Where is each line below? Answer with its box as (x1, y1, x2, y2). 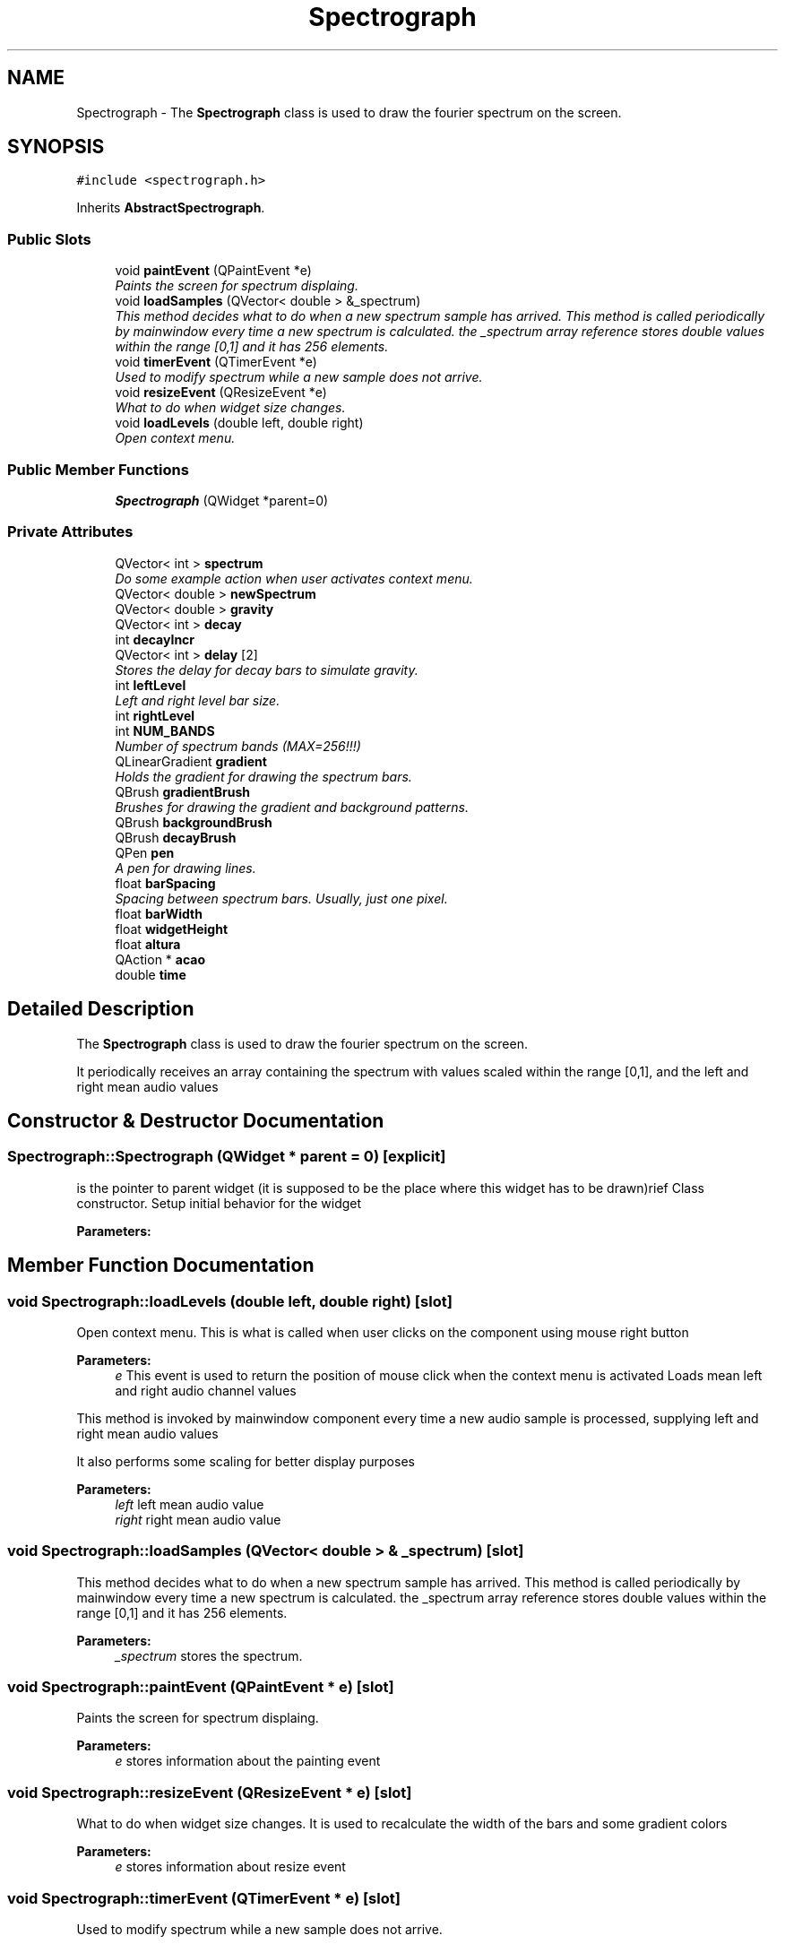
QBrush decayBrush (115, 829, 237, 845)
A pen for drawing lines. (115, 860, 256, 876)
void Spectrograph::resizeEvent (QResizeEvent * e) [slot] (7, 1783, 412, 1801)
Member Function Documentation (7, 1254, 315, 1277)
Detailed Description (7, 998, 194, 1021)
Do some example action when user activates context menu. (115, 570, 473, 586)
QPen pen (115, 844, 175, 860)
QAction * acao (115, 951, 206, 967)
